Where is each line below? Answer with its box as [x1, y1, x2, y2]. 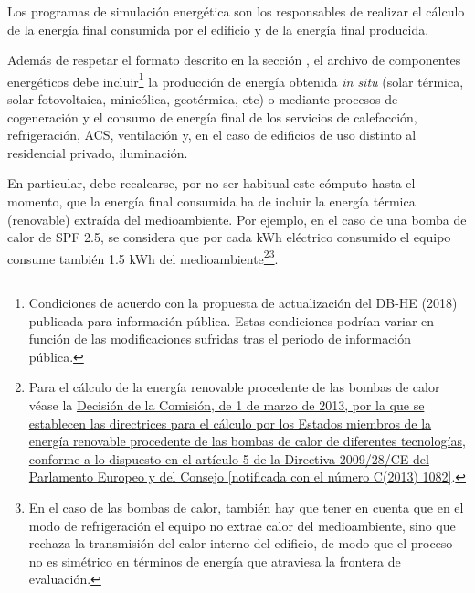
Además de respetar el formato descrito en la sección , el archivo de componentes [7, 50, 461, 69]
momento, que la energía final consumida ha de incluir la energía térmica [7, 192, 416, 210]
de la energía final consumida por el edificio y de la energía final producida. [7, 19, 429, 38]
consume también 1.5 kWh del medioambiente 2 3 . [7, 246, 279, 268]
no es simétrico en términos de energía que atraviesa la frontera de [28, 551, 401, 570]
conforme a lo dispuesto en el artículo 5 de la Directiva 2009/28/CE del [28, 449, 429, 468]
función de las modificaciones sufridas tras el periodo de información [28, 329, 412, 348]
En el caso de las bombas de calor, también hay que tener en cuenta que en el [28, 497, 464, 516]
